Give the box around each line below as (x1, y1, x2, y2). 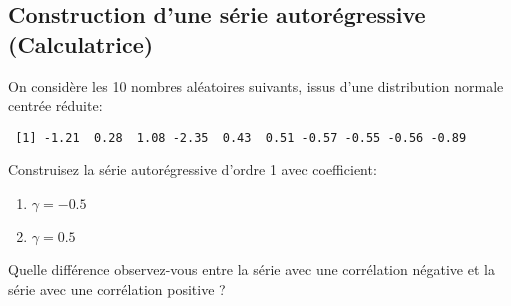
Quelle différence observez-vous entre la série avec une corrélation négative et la (8, 259, 495, 280)
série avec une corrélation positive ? (8, 278, 226, 299)
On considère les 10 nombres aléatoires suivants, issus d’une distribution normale (8, 75, 504, 96)
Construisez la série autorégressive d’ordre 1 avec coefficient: (8, 159, 377, 180)
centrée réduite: (8, 95, 103, 116)
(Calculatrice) (8, 28, 154, 59)
